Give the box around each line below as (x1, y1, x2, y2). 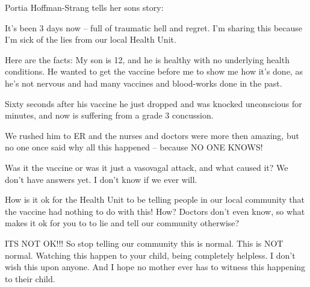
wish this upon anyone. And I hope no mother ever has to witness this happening (5, 261, 306, 273)
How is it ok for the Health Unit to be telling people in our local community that (5, 193, 305, 206)
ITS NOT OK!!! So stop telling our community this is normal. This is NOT (5, 236, 284, 249)
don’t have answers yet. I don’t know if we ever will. (5, 173, 197, 185)
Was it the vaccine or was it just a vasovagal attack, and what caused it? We (5, 161, 288, 173)
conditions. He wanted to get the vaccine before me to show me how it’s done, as (5, 65, 303, 78)
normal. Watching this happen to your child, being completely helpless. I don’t (5, 248, 296, 261)
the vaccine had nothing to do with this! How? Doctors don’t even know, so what (5, 205, 305, 217)
